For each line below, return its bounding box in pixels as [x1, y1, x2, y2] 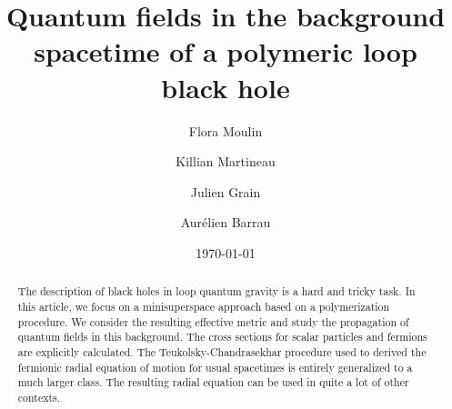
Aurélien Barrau [180, 213, 271, 232]
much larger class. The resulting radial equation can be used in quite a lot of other [17, 374, 409, 390]
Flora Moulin [188, 121, 263, 140]
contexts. [17, 389, 61, 404]
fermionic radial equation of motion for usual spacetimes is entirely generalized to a [17, 359, 413, 374]
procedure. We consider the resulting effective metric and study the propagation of [17, 314, 409, 329]
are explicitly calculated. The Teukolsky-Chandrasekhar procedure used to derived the [17, 344, 427, 359]
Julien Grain [190, 182, 261, 201]
